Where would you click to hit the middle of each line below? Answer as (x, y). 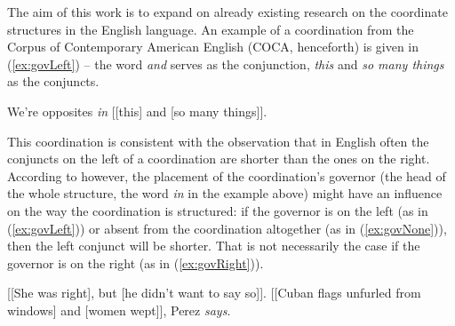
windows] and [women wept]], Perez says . (119, 310)
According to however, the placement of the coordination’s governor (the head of (227, 175)
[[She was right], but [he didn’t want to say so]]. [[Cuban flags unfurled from (214, 293)
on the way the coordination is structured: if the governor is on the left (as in (218, 210)
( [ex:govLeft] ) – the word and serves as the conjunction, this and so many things (226, 64)
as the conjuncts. (53, 81)
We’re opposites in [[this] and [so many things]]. (137, 111)
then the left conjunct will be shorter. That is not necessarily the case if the (214, 246)
